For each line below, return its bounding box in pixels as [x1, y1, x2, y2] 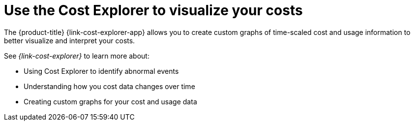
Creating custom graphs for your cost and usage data [24, 97, 197, 106]
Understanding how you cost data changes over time [24, 82, 195, 91]
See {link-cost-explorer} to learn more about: [4, 51, 149, 60]
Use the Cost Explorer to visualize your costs [4, 2, 303, 19]
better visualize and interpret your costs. [4, 36, 135, 45]
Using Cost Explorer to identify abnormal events [24, 66, 179, 75]
